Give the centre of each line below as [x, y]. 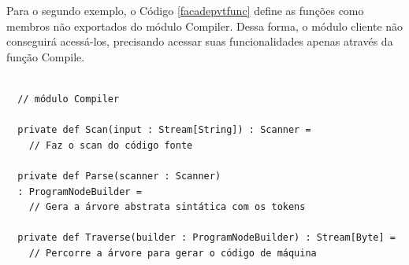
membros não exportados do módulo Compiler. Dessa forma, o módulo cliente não [205, 26]
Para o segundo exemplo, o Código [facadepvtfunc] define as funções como [185, 10]
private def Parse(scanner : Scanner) [119, 176]
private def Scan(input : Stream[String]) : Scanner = [164, 130]
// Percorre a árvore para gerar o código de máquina [173, 253]
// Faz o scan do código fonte [111, 145]
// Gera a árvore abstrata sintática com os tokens [167, 207]
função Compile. [46, 56]
